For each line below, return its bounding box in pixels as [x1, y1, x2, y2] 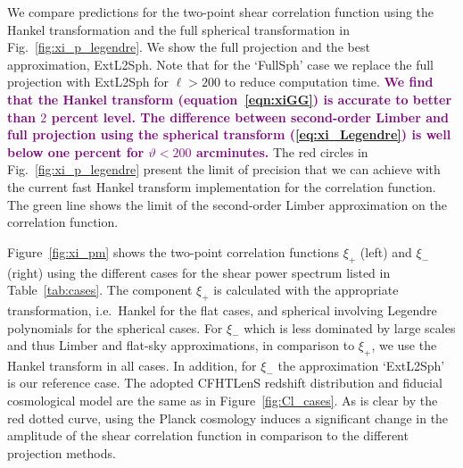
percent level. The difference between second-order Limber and [51, 107, 449, 126]
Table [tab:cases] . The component [7, 280, 193, 299]
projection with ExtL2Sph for [7, 72, 169, 91]
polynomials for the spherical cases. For [7, 318, 223, 337]
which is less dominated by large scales [244, 318, 456, 337]
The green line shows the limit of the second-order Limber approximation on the [7, 195, 447, 213]
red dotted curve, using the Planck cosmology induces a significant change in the [7, 408, 449, 427]
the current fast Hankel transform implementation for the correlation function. [7, 177, 436, 196]
